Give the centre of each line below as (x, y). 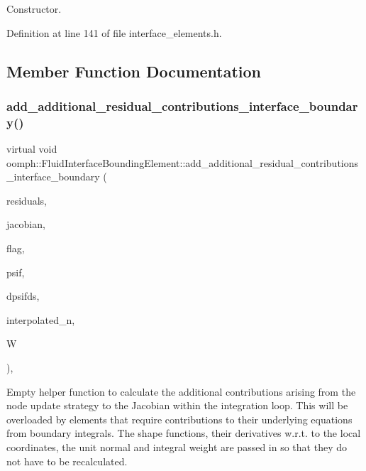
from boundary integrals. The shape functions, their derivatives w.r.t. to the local (184, 433)
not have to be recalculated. (67, 461)
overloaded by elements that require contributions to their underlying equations (179, 419)
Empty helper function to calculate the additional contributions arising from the (181, 391)
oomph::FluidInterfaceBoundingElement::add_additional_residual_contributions (183, 162)
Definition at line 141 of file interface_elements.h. (114, 32)
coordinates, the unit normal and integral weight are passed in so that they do (177, 447)
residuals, (27, 200)
